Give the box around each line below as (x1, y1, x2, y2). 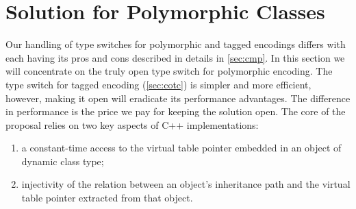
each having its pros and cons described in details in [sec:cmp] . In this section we (5, 50, 345, 64)
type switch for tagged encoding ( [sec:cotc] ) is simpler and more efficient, (5, 77, 311, 91)
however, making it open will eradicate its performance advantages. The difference (5, 90, 351, 105)
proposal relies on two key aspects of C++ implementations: (5, 117, 259, 132)
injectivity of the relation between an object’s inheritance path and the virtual (21, 177, 351, 191)
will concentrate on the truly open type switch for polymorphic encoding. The (5, 64, 333, 78)
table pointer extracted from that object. (21, 190, 193, 205)
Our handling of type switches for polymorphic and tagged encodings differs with (5, 37, 346, 51)
